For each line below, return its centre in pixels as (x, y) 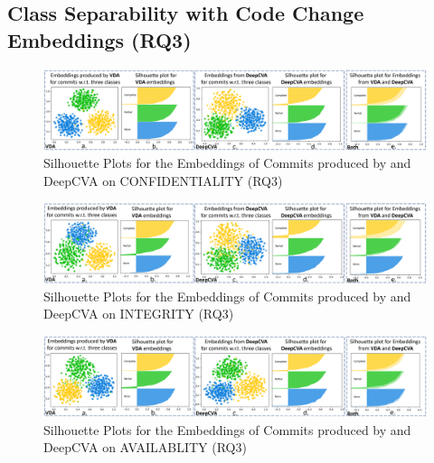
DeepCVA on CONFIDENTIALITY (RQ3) (163, 181)
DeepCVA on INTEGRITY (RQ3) (139, 314)
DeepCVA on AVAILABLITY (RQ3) (145, 447)
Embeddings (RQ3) (99, 39)
